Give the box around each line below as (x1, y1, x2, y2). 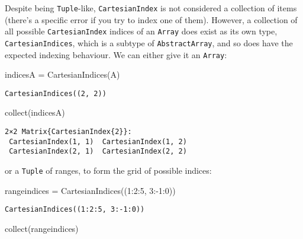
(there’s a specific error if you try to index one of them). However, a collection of (5, 13, 298, 26)
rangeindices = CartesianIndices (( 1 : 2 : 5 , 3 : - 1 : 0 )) (5, 184, 176, 196)
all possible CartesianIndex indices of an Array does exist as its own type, (5, 25, 278, 37)
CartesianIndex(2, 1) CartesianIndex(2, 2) (9, 147, 187, 156)
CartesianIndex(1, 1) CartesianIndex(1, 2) (9, 137, 187, 146)
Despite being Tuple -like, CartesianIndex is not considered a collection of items (5, 2, 297, 14)
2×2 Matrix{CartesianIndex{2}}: (5, 128, 132, 136)
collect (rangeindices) (5, 222, 79, 234)
